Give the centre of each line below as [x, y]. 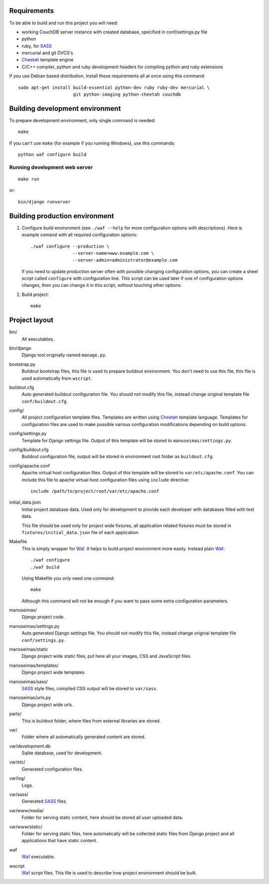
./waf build [45, 567]
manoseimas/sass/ [29, 681]
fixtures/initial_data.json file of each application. [80, 532]
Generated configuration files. [52, 769]
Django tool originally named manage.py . [64, 355]
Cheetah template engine [48, 60]
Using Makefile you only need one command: [68, 578]
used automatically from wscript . [57, 378]
